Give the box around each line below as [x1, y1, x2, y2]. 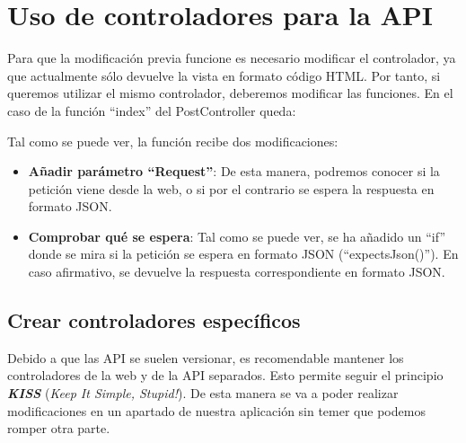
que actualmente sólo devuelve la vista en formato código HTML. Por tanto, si [7, 66, 441, 84]
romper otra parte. [7, 419, 110, 438]
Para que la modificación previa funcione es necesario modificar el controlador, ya [7, 49, 456, 67]
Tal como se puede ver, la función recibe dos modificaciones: [7, 131, 339, 150]
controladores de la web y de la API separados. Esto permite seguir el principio [7, 366, 444, 385]
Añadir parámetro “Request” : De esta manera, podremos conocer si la [28, 162, 440, 181]
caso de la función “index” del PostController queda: [7, 101, 296, 120]
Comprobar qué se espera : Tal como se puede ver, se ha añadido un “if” [28, 226, 445, 245]
